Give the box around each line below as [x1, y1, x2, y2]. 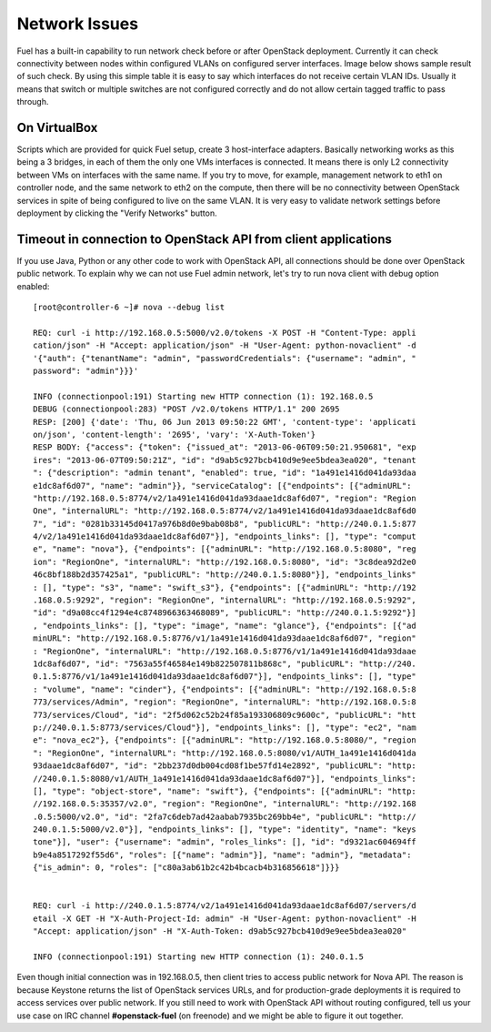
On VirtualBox [16, 119, 98, 136]
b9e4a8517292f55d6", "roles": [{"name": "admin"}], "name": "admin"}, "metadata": [33, 849, 412, 860]
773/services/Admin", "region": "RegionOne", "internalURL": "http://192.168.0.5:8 [33, 697, 417, 707]
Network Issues [16, 14, 139, 34]
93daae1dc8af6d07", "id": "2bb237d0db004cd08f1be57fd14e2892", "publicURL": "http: [33, 761, 417, 771]
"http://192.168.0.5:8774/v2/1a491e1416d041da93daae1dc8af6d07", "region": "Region [33, 492, 417, 503]
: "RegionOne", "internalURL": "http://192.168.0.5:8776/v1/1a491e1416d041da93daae [33, 646, 417, 656]
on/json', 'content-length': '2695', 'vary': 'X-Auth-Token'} [33, 429, 316, 440]
